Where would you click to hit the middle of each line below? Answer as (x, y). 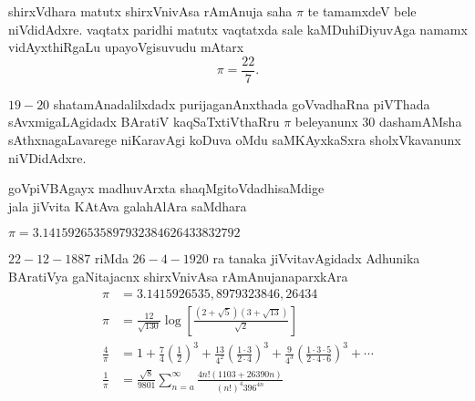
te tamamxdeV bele (362, 11)
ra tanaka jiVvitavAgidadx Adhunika (316, 258)
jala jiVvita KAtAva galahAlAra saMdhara (128, 206)
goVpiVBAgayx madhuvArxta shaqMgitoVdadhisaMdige (166, 188)
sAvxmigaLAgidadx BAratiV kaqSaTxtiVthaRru (144, 122)
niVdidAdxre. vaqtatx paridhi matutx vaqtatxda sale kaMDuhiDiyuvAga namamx (238, 29)
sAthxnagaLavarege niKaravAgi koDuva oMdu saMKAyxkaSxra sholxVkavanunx (235, 140)
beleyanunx (326, 122)
